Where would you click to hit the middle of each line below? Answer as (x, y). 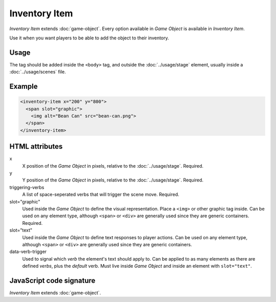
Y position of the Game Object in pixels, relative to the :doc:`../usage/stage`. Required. (113, 180)
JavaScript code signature (52, 280)
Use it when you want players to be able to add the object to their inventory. (89, 38)
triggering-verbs (27, 187)
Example (24, 87)
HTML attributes (36, 146)
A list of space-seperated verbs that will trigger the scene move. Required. (101, 195)
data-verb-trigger (28, 252)
